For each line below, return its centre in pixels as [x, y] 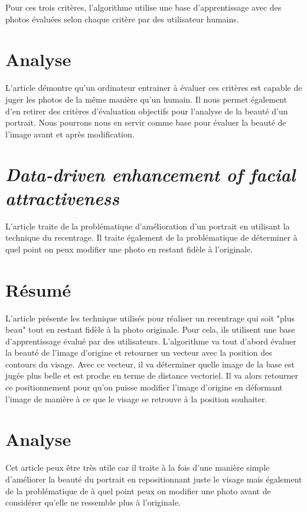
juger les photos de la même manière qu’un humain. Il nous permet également [146, 99]
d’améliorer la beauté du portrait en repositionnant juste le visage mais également [154, 479]
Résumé [38, 289]
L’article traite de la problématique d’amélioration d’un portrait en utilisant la [148, 226]
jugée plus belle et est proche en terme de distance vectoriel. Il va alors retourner [152, 375]
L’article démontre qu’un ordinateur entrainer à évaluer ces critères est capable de [154, 88]
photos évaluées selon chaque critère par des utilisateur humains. [122, 19]
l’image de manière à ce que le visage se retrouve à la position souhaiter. [136, 398]
